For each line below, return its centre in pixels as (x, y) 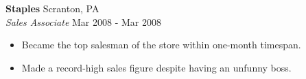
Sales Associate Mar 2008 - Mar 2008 (83, 21)
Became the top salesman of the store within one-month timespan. (161, 45)
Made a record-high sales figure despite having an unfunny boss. (156, 67)
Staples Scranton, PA (52, 8)
